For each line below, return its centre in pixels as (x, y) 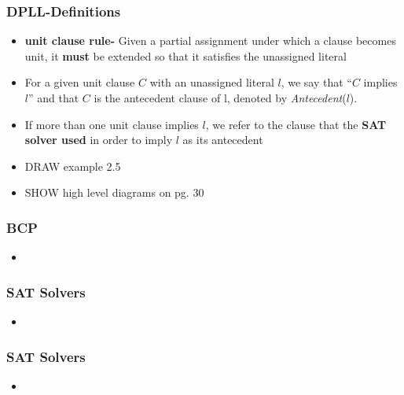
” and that (53, 98)
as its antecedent (223, 140)
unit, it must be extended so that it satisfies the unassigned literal (185, 55)
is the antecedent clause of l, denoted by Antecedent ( (220, 98)
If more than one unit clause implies (112, 124)
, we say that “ (316, 82)
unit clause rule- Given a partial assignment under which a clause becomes (210, 41)
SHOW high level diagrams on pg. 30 (114, 192)
